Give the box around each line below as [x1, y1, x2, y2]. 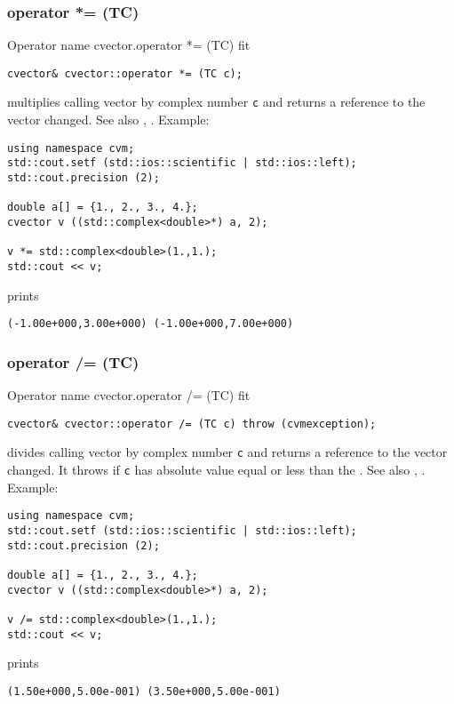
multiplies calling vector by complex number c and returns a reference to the [7, 92, 426, 111]
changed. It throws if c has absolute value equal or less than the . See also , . [7, 460, 426, 478]
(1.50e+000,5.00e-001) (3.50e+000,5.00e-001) [7, 684, 281, 698]
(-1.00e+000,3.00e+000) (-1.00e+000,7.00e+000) [7, 317, 294, 331]
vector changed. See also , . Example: [7, 110, 210, 129]
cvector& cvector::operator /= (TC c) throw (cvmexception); [7, 417, 377, 430]
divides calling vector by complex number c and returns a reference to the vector [7, 443, 448, 461]
